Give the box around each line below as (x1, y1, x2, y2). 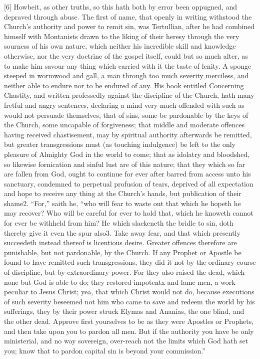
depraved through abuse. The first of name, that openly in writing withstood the (4, 11, 252, 22)
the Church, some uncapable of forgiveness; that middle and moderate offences (4, 119, 245, 130)
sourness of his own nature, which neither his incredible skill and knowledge (4, 41, 236, 51)
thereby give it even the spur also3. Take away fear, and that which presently (4, 227, 240, 238)
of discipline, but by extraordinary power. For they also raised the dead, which (4, 267, 245, 277)
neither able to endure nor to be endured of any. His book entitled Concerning (4, 80, 244, 90)
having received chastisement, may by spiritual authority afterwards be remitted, (4, 129, 252, 139)
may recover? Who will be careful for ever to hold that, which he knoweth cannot (4, 208, 253, 218)
